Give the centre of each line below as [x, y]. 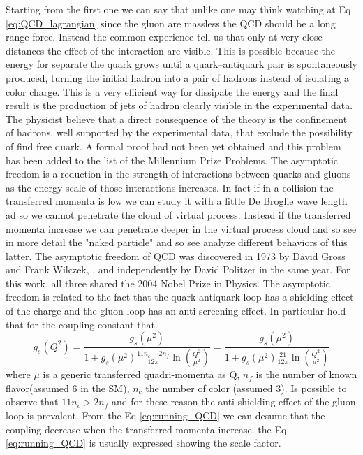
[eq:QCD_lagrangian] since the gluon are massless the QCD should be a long [171, 23]
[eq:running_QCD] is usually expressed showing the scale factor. [143, 443]
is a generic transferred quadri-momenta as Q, [141, 374]
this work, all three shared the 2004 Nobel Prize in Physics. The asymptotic [168, 283]
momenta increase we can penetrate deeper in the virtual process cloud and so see [181, 228]
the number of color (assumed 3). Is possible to [246, 388]
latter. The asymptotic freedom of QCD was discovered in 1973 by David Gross [176, 255]
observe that [32, 402]
